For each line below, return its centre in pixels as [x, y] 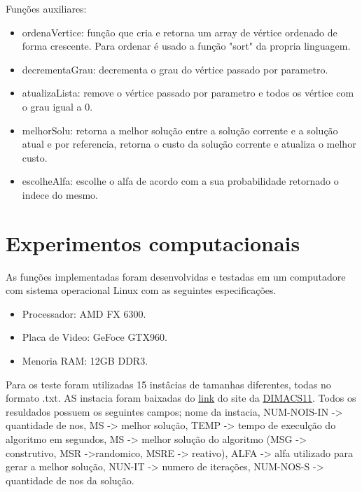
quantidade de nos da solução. [70, 480]
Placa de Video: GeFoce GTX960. [95, 337]
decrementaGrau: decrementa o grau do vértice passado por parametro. [175, 69]
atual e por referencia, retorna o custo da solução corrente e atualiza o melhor [189, 144]
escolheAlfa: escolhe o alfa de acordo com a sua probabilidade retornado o [180, 181]
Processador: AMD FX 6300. [84, 313]
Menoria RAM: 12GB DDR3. [85, 361]
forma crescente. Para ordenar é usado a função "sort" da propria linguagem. [186, 46]
